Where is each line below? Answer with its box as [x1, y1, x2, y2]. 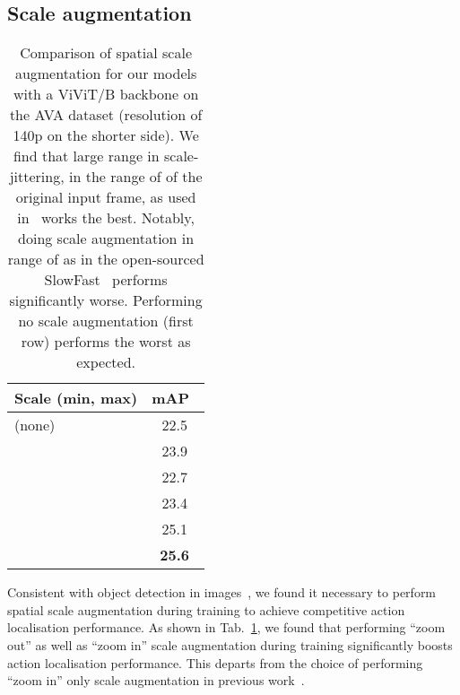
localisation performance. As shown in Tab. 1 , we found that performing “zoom [7, 618, 446, 637]
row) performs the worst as [21, 331, 191, 352]
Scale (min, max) [14, 387, 138, 409]
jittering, [9, 166, 65, 187]
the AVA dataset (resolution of [9, 104, 203, 126]
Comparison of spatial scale [20, 42, 193, 64]
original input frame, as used [15, 187, 196, 208]
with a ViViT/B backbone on [13, 83, 199, 105]
